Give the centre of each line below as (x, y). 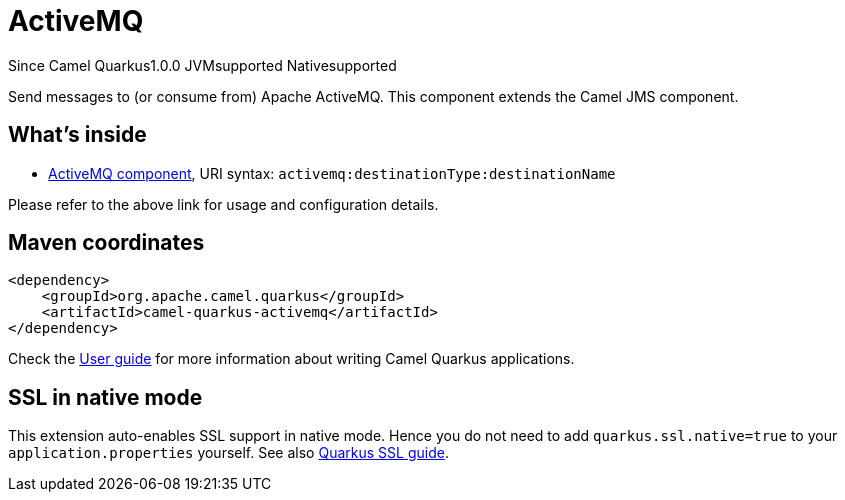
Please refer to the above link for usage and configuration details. (223, 204)
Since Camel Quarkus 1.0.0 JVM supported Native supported (202, 65)
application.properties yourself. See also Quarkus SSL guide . (228, 453)
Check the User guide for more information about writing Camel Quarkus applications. (291, 359)
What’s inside (77, 135)
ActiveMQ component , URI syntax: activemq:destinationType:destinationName (332, 173)
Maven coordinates (106, 243)
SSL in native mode (105, 397)
